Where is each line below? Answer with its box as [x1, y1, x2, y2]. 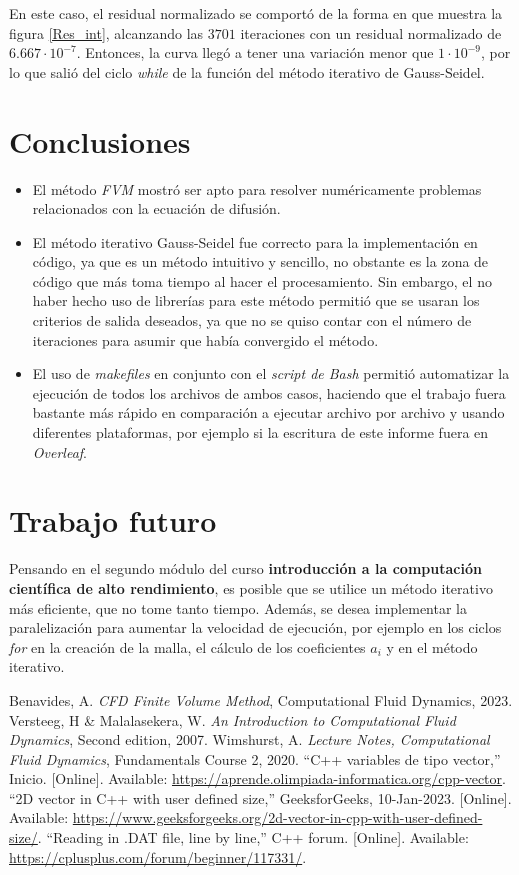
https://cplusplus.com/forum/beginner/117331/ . [9, 846, 307, 867]
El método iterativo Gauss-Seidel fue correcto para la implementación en [32, 231, 478, 252]
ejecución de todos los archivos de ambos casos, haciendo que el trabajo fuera [32, 382, 506, 403]
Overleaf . [32, 441, 87, 462]
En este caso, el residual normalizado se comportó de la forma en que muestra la [9, 3, 503, 23]
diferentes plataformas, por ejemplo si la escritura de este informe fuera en [32, 422, 489, 443]
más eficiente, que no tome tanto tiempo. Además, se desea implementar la [9, 597, 467, 618]
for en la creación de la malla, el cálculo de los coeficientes [9, 636, 366, 657]
